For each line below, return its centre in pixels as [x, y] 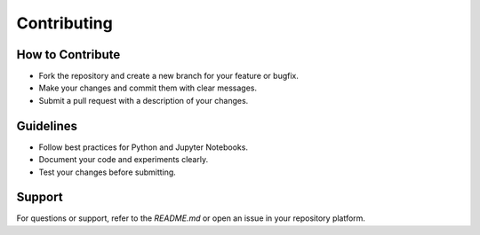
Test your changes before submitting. [108, 172]
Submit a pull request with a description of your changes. [144, 100]
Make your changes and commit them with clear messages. [148, 88]
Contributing [64, 23]
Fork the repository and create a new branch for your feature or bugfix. [169, 76]
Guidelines [47, 125]
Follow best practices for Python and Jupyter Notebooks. [144, 147]
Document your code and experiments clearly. [124, 160]
